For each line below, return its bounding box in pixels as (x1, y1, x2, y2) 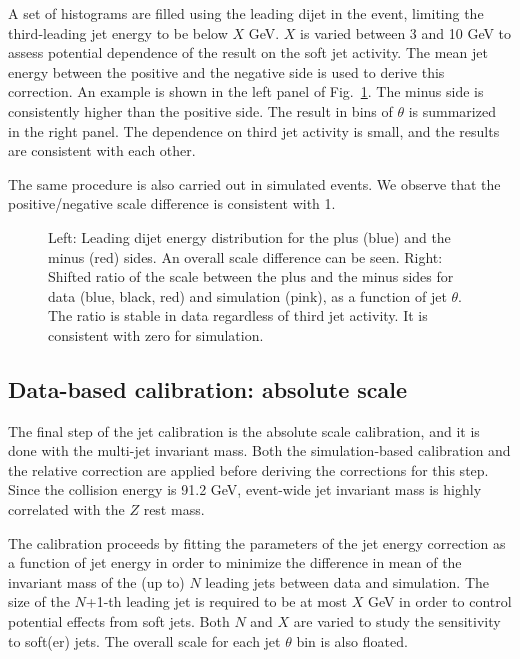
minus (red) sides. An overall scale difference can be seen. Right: (48, 246, 443, 267)
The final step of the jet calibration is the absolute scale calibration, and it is (8, 420, 480, 441)
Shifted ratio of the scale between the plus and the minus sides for (48, 266, 454, 287)
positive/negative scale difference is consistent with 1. (8, 193, 336, 214)
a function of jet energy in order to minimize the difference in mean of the (8, 552, 462, 573)
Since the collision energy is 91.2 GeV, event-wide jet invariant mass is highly (8, 479, 482, 500)
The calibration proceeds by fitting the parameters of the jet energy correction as (8, 532, 506, 553)
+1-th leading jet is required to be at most (85, 591, 347, 612)
